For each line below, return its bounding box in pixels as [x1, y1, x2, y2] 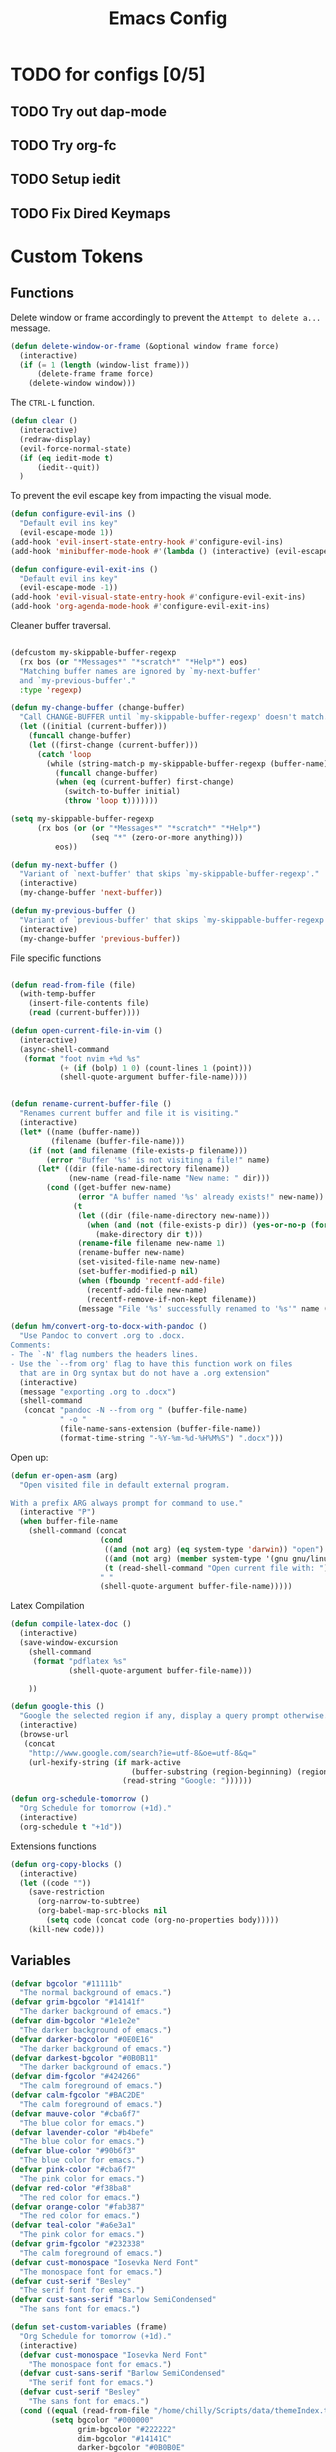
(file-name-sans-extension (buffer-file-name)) [59, 1424, 262, 1434]
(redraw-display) [19, 434, 92, 444]
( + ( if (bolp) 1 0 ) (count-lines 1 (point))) [59, 1063, 253, 1073]
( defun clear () [10, 416, 78, 426]
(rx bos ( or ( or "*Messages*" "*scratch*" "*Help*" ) [36, 823, 262, 833]
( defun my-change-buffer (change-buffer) [10, 703, 186, 713]
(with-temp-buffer [19, 989, 97, 999]
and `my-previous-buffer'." [19, 675, 137, 686]
